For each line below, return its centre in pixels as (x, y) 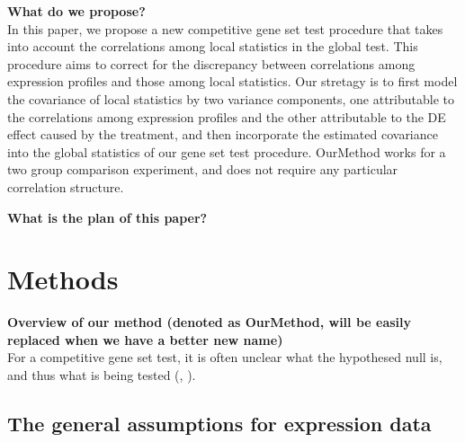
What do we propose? (76, 11)
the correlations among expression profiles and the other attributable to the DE (227, 116)
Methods (63, 279)
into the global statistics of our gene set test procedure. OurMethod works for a (227, 151)
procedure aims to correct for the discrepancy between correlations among (211, 63)
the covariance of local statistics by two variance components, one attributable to (231, 98)
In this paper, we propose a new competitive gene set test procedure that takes (225, 28)
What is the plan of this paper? (107, 217)
